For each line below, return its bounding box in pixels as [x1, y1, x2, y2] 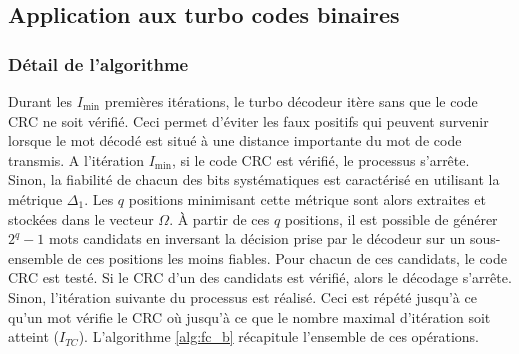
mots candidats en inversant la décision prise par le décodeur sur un [48, 228, 466, 249]
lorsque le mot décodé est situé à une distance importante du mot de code [8, 130, 462, 151]
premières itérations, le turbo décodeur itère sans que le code [104, 91, 478, 111]
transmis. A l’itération [8, 149, 144, 170]
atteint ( [8, 326, 59, 347]
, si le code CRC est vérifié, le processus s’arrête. [171, 149, 470, 170]
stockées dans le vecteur [8, 208, 154, 229]
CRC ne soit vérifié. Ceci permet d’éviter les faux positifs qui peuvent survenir [8, 110, 489, 131]
